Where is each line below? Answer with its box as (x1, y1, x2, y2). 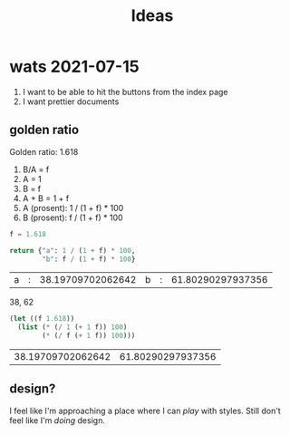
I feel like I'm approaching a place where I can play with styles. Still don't (9, 405, 281, 416)
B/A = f (22, 164, 50, 175)
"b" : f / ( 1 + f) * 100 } (42, 255, 136, 264)
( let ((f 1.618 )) (9, 314, 75, 324)
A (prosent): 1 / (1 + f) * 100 (22, 202, 124, 213)
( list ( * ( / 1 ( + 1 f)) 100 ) (17, 323, 128, 332)
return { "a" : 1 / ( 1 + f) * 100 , (9, 246, 136, 255)
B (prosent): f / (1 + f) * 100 (22, 212, 124, 223)
